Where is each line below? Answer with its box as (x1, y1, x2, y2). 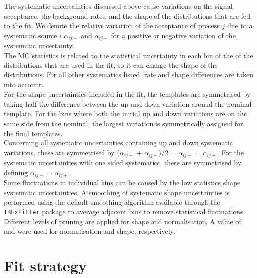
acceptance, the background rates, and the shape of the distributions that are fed (4, 10, 251, 21)
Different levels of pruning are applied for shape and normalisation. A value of (4, 216, 241, 226)
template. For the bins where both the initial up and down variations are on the (4, 108, 247, 119)
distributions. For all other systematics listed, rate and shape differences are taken (4, 69, 254, 80)
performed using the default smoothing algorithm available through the (4, 197, 220, 207)
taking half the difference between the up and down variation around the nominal (4, 98, 252, 109)
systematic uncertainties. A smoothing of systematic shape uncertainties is (4, 187, 230, 197)
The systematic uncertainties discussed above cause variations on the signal (4, 1, 233, 11)
